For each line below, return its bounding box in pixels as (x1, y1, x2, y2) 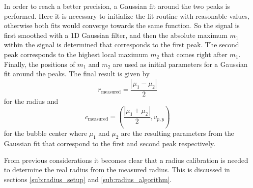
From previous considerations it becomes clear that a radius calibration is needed (4, 155, 249, 165)
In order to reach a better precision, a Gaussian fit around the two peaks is (4, 1, 230, 11)
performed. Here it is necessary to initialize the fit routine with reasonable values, (4, 10, 250, 21)
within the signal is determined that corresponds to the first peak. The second (4, 39, 239, 50)
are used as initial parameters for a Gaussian (112, 59, 248, 69)
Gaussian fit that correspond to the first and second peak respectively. (4, 138, 216, 149)
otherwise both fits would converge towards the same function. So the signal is (4, 20, 240, 31)
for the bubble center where (4, 128, 87, 138)
